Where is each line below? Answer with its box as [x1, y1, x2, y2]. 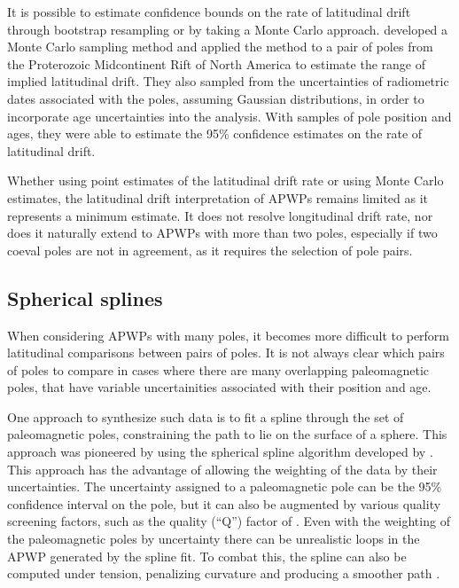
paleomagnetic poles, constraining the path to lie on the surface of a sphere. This [7, 425, 447, 443]
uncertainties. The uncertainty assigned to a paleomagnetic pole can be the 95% [7, 477, 442, 496]
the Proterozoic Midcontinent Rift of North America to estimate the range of [7, 54, 425, 73]
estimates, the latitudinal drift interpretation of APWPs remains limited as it [7, 188, 429, 207]
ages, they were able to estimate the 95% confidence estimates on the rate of [7, 124, 423, 143]
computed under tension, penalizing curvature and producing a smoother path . [7, 564, 440, 583]
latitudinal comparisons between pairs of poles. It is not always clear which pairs [7, 343, 445, 362]
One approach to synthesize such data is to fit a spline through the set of [7, 407, 404, 426]
